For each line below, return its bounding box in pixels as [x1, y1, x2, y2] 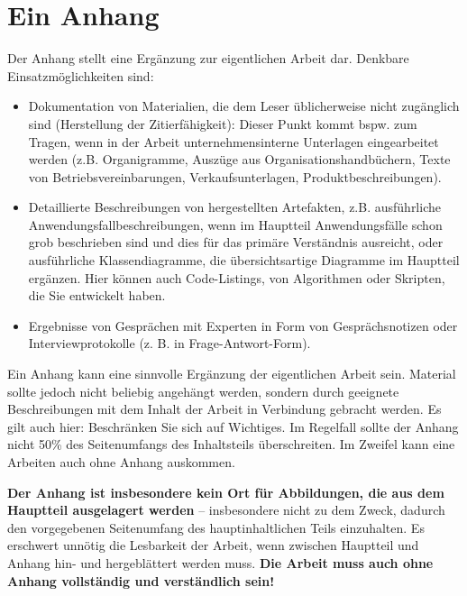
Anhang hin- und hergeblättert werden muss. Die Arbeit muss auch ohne [7, 553, 434, 572]
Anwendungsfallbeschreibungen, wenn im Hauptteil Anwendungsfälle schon [28, 215, 443, 234]
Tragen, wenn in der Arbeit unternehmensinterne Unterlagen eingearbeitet [28, 132, 439, 151]
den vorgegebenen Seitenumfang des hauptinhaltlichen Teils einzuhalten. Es [7, 518, 425, 536]
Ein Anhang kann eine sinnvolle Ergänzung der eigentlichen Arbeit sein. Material [7, 364, 456, 383]
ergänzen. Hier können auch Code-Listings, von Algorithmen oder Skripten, [28, 268, 445, 287]
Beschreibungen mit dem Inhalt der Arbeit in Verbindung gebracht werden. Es [7, 399, 442, 418]
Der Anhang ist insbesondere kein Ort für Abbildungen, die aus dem [7, 482, 444, 501]
